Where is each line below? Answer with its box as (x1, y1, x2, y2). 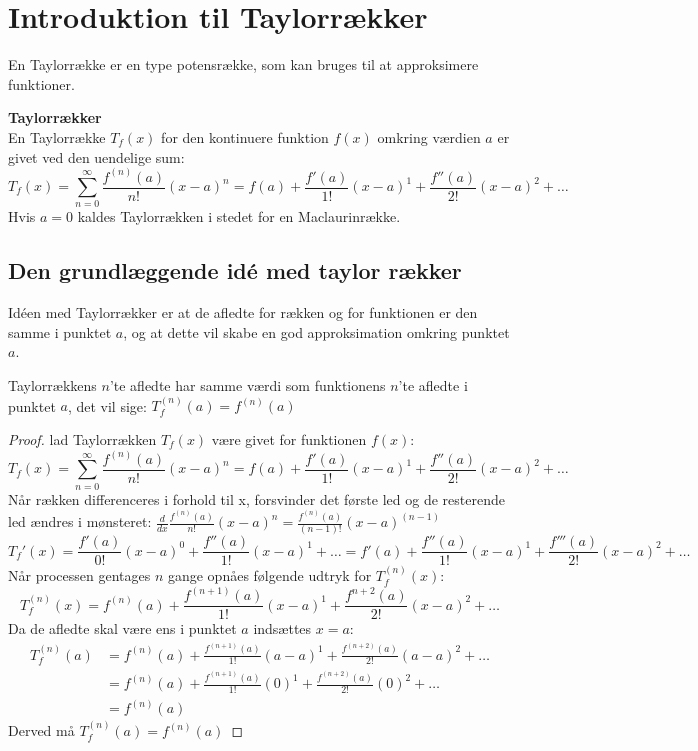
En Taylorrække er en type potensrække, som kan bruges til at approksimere (8, 54, 479, 75)
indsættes (253, 618, 312, 639)
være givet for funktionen (211, 428, 367, 449)
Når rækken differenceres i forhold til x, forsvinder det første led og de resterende (8, 488, 505, 509)
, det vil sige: (67, 395, 147, 416)
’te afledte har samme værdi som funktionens (109, 374, 386, 395)
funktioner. (8, 73, 75, 94)
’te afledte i (398, 374, 468, 395)
